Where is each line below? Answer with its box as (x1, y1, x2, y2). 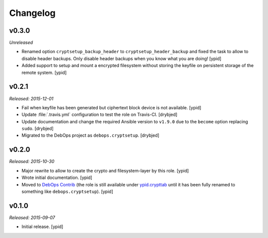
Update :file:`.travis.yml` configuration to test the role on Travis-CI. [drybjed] (21, 112, 178, 118)
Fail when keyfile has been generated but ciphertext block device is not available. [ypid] (21, 104, 201, 110)
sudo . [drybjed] (21, 126, 54, 132)
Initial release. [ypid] (21, 224, 64, 230)
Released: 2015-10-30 (9, 159, 55, 164)
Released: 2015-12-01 (9, 95, 54, 101)
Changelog (9, 7, 56, 18)
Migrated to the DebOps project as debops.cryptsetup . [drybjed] (21, 132, 160, 139)
